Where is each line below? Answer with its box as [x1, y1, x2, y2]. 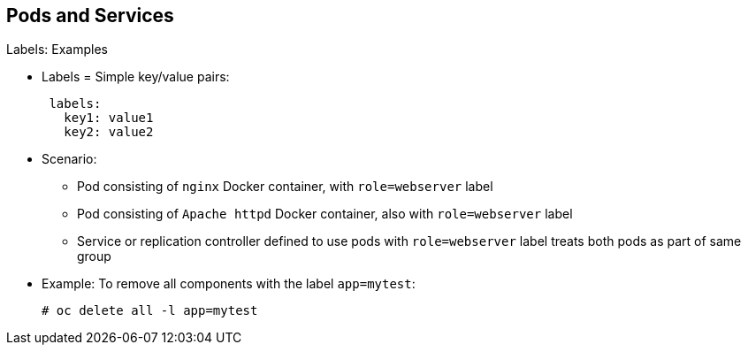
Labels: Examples [6, 42, 108, 57]
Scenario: [42, 151, 97, 167]
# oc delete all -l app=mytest [42, 303, 258, 318]
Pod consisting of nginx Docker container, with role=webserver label [77, 179, 493, 195]
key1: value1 [64, 111, 154, 126]
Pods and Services [6, 4, 174, 27]
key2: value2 [64, 125, 154, 140]
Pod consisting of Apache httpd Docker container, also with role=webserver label [77, 206, 573, 222]
